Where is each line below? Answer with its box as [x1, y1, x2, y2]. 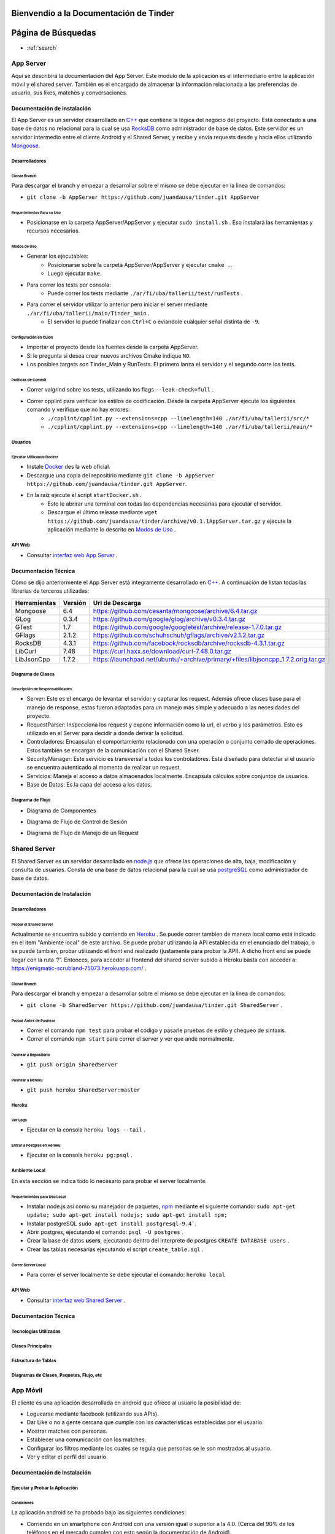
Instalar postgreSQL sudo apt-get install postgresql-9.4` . [26, 1220, 197, 1227]
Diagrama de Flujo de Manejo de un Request [26, 829, 139, 837]
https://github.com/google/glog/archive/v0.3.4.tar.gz [93, 614, 245, 623]
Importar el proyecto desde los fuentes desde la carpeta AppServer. [26, 344, 199, 351]
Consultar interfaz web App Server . [26, 552, 118, 559]
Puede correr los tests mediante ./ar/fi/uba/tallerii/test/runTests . [47, 290, 243, 297]
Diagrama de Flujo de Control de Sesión [26, 818, 128, 825]
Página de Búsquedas [11, 28, 96, 38]
